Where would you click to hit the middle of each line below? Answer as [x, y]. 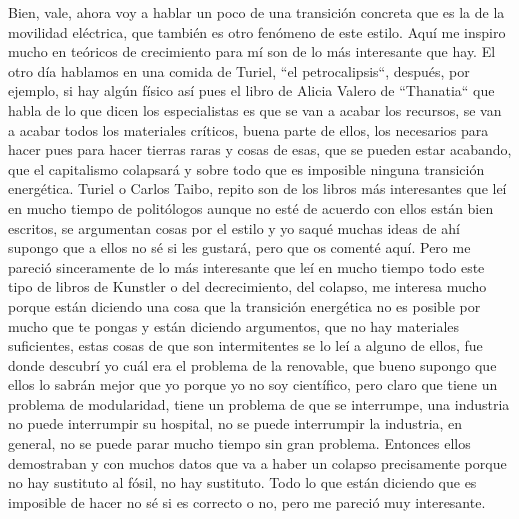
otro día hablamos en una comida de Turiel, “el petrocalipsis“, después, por [239, 70]
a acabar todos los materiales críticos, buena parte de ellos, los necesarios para [248, 129]
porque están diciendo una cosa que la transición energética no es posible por [244, 305]
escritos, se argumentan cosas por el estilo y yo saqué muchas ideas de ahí [234, 227]
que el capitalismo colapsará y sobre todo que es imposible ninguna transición [246, 168]
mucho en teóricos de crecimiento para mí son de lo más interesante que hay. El [252, 51]
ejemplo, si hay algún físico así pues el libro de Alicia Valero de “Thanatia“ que [251, 90]
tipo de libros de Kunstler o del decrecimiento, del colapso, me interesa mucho [247, 286]
